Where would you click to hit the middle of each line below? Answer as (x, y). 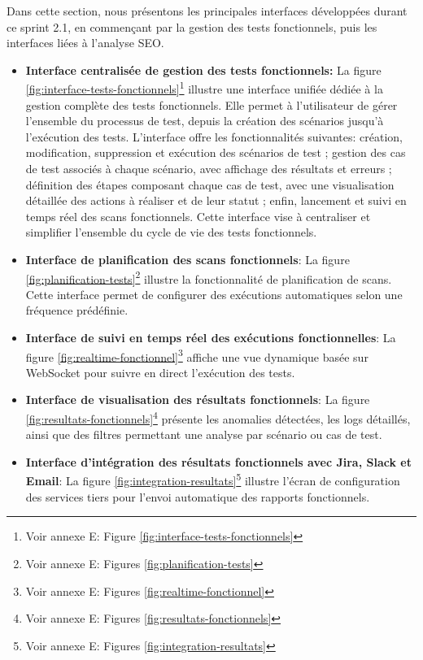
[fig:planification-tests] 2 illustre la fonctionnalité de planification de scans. (209, 277)
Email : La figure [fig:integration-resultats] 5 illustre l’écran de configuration (213, 480)
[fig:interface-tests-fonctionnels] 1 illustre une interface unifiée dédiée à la (204, 88)
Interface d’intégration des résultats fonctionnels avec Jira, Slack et (218, 461)
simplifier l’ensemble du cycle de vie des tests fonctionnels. (171, 232)
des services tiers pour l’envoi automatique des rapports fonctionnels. (198, 496)
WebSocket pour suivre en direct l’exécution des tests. (160, 372)
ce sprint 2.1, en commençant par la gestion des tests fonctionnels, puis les (192, 26)
